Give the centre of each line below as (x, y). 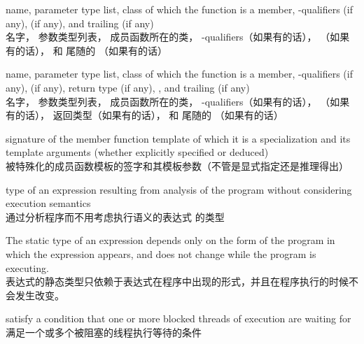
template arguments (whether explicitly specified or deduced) (137, 152)
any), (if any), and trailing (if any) (80, 23)
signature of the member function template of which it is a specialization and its (178, 138)
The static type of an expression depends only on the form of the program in (170, 240)
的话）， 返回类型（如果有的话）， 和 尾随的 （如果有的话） (149, 115)
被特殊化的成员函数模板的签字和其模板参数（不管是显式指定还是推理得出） (177, 165)
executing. (27, 267)
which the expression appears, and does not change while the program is (161, 253)
